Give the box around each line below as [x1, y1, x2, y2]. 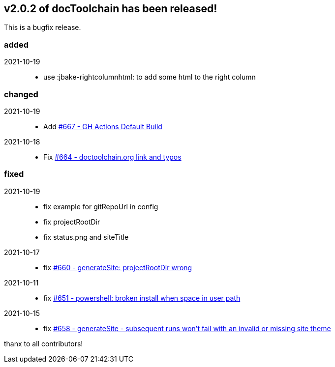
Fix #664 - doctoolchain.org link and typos [43, 152, 182, 161]
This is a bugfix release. [4, 23, 81, 32]
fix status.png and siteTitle [43, 232, 129, 241]
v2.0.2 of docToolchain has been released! [4, 2, 217, 15]
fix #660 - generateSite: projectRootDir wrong [43, 263, 192, 272]
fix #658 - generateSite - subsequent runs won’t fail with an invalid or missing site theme [43, 324, 331, 333]
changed [4, 89, 38, 99]
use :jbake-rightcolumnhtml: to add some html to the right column [43, 73, 256, 82]
